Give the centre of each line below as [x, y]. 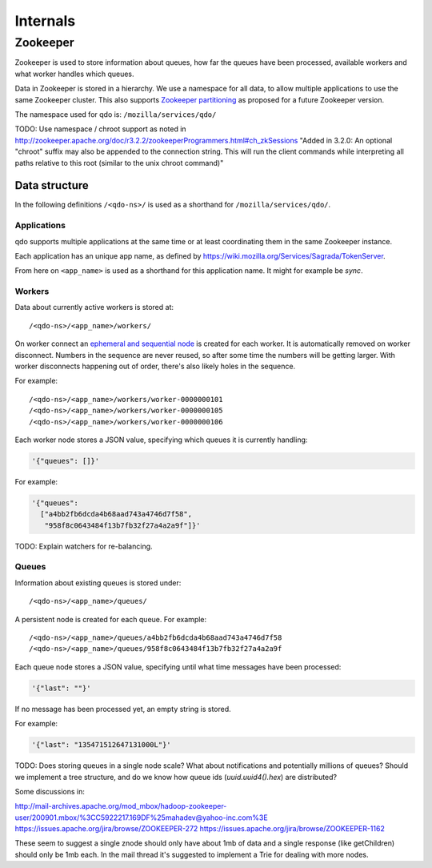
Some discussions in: [50, 791]
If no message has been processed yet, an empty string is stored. [123, 709]
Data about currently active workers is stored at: [94, 307]
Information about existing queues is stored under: [98, 583]
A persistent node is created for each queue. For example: [111, 619]
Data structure [52, 185]
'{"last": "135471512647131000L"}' [101, 745]
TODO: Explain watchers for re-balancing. [84, 546]
